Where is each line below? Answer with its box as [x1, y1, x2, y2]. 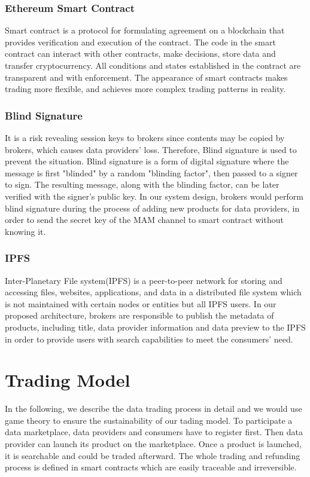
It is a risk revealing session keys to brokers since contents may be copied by [5, 132, 285, 143]
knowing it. [5, 225, 46, 237]
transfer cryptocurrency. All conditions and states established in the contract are [5, 59, 301, 71]
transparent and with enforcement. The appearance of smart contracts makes [5, 71, 288, 83]
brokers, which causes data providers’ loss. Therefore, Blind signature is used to [5, 143, 297, 155]
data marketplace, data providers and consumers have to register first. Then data [5, 426, 303, 438]
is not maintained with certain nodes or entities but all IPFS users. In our [5, 297, 276, 310]
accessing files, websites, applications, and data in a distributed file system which [5, 286, 302, 298]
